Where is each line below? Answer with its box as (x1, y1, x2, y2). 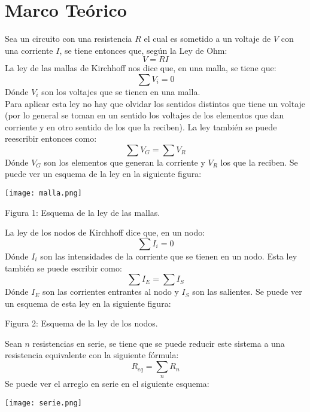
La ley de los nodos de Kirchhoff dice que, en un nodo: (5, 226, 205, 239)
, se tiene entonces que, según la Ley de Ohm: (59, 44, 227, 56)
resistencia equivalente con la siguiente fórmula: (5, 349, 179, 361)
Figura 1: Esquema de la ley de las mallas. (5, 206, 160, 218)
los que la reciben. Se (220, 155, 298, 168)
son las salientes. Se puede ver (192, 285, 302, 298)
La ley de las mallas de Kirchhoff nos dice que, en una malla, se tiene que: (5, 62, 276, 74)
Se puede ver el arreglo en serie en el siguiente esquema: (5, 377, 209, 390)
